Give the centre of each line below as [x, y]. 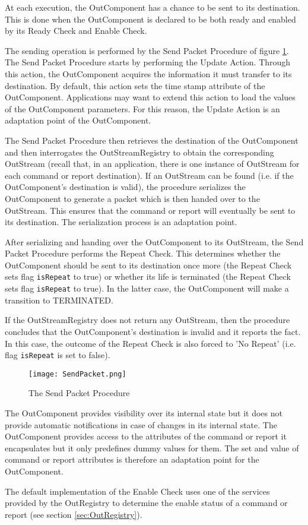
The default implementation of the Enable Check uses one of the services [137, 491]
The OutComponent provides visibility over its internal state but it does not [144, 413]
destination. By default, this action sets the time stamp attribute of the [135, 85]
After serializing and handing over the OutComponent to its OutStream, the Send [154, 241]
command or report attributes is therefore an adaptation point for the [132, 459]
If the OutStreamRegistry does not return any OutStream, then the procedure [147, 320]
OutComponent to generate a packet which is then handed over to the [132, 198]
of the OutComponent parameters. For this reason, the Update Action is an [142, 108]
